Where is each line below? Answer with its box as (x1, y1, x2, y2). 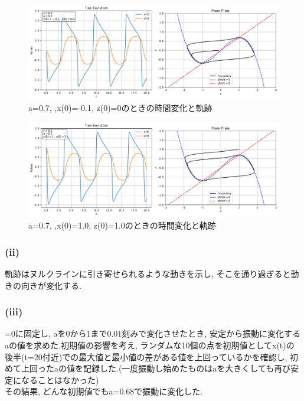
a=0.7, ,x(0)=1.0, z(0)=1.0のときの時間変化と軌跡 (28, 219, 216, 232)
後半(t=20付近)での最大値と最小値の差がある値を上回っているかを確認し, (5, 350, 287, 363)
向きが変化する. (21, 279, 81, 291)
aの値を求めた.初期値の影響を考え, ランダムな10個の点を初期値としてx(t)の (5, 338, 295, 351)
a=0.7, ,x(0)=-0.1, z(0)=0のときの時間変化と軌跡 (28, 102, 213, 114)
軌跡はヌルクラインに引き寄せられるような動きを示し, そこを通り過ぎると (5, 267, 291, 279)
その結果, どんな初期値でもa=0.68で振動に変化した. (5, 385, 203, 397)
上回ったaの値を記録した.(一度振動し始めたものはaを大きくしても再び (21, 362, 291, 374)
